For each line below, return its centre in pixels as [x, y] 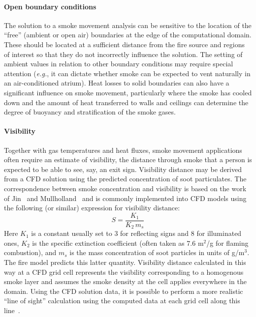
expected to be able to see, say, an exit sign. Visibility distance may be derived [123, 169]
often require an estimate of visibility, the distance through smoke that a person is [128, 159]
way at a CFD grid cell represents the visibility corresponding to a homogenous [124, 272]
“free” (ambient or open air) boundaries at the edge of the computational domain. [128, 35]
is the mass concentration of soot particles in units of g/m [157, 252]
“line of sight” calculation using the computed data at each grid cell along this [122, 301]
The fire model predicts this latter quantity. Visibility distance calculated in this [125, 262]
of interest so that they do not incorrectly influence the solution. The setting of [123, 54]
